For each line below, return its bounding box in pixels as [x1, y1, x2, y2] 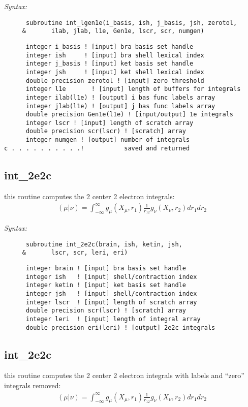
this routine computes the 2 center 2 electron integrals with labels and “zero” [4, 370, 244, 381]
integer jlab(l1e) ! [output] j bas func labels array [25, 102, 215, 110]
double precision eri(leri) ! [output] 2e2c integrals [25, 324, 215, 331]
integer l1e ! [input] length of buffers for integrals [25, 85, 241, 93]
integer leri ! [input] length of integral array [25, 315, 201, 323]
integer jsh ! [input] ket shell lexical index [25, 68, 204, 76]
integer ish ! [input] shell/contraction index [25, 273, 197, 280]
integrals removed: [4, 380, 61, 391]
